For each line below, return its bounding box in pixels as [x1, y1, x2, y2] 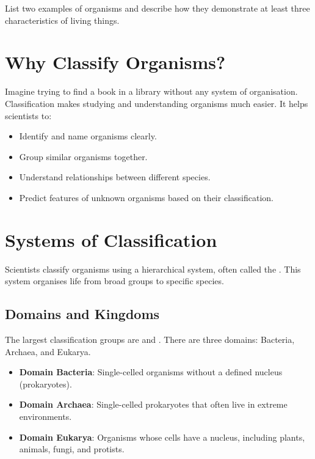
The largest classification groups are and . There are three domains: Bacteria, [5, 332, 295, 345]
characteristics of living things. [5, 13, 120, 26]
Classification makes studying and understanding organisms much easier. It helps [5, 97, 308, 109]
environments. [19, 409, 72, 422]
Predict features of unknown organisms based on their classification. [19, 191, 273, 204]
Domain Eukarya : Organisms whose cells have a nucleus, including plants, [19, 430, 305, 443]
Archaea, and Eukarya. [5, 345, 91, 358]
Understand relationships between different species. [19, 171, 211, 183]
